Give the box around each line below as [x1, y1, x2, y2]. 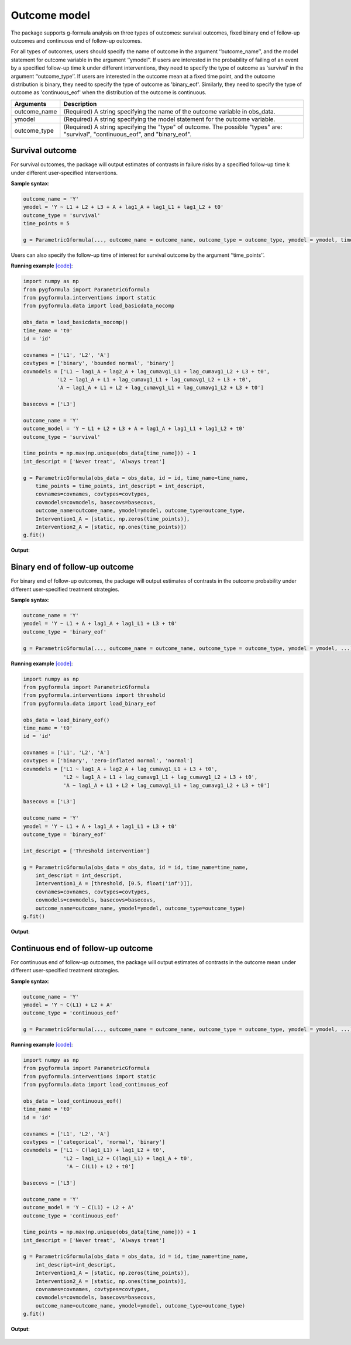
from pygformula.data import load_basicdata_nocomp [23, 302, 175, 309]
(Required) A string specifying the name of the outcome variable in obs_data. [63, 107, 276, 115]
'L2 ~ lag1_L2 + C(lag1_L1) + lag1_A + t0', [63, 1155, 193, 1161]
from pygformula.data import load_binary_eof [23, 700, 156, 707]
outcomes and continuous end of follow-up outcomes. [11, 37, 142, 44]
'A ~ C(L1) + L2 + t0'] [66, 1163, 135, 1170]
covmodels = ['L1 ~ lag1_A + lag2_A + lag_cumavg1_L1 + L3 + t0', [23, 765, 218, 772]
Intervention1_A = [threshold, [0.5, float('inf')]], [35, 880, 193, 887]
